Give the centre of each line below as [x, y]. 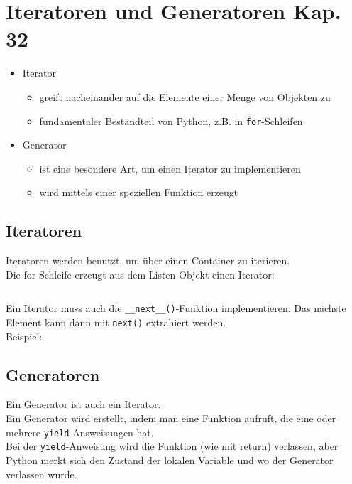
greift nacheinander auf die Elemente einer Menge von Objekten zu [185, 96]
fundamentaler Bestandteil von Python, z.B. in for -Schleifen [171, 120]
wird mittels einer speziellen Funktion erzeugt [139, 192]
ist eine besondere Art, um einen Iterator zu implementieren [170, 168]
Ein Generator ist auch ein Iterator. [83, 404]
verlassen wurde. [42, 474]
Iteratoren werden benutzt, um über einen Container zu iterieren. [148, 260]
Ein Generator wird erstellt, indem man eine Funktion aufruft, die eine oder [171, 418]
